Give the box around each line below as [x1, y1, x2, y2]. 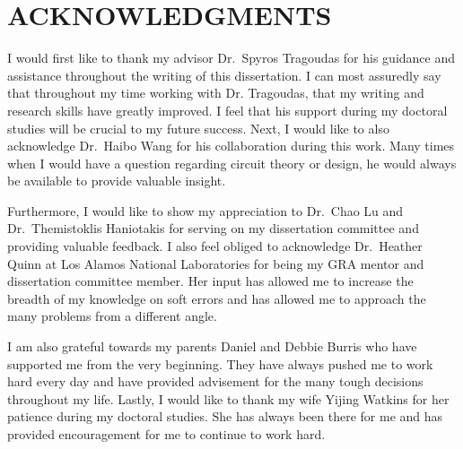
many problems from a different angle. [7, 307, 217, 325]
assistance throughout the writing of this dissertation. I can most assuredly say [7, 65, 441, 84]
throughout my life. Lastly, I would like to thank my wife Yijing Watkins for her [7, 389, 450, 408]
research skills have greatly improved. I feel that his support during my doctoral [7, 100, 448, 119]
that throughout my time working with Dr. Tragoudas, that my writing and [7, 83, 424, 102]
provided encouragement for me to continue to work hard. [7, 425, 326, 443]
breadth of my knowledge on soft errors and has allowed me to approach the [7, 289, 426, 307]
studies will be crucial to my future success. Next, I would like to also [7, 118, 389, 137]
